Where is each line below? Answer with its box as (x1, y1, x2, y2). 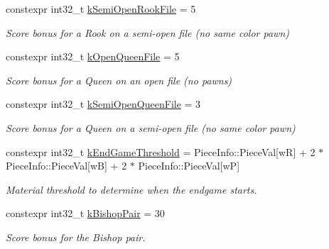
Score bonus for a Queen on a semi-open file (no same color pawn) (6, 120, 296, 135)
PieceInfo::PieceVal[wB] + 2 (6, 158, 127, 173)
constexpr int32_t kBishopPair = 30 (6, 206, 165, 221)
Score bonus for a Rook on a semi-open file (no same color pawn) (6, 25, 289, 40)
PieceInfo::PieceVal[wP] (138, 158, 240, 173)
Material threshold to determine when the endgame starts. (6, 182, 257, 197)
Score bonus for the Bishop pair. (6, 229, 146, 244)
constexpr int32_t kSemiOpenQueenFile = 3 (6, 96, 201, 111)
